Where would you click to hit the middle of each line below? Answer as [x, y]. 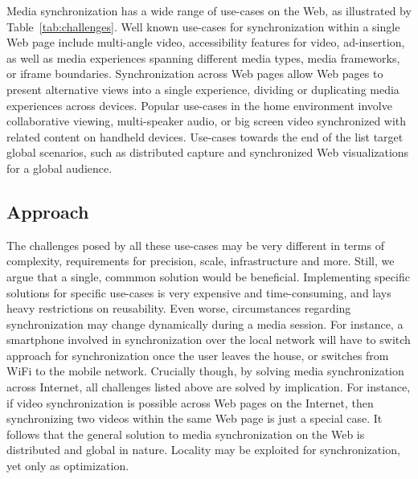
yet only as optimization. [68, 466]
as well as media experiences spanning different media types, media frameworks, [203, 57]
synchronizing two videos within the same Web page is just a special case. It [195, 418]
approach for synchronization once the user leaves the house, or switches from [198, 355]
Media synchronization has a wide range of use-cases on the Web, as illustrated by [209, 10]
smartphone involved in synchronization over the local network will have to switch [209, 340]
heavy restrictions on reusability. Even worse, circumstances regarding [179, 308]
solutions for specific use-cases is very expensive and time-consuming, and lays [199, 292]
